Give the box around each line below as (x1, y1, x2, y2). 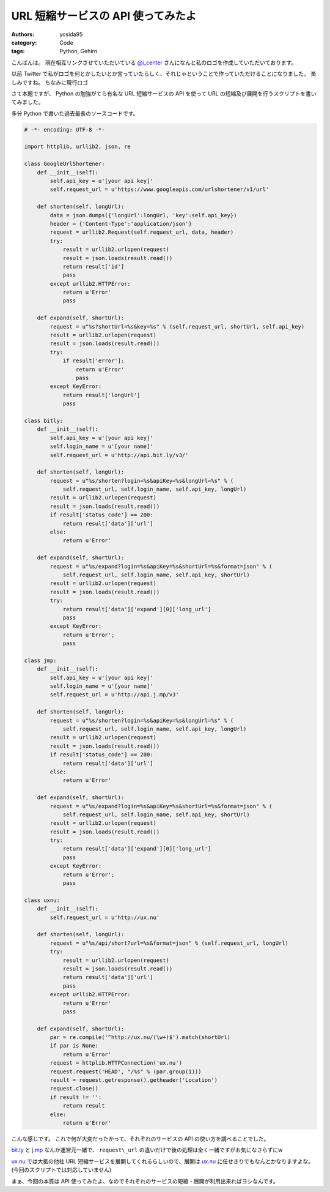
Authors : (11, 31, 35, 38)
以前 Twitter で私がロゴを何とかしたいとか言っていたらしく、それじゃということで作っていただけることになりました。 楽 (11, 70, 317, 78)
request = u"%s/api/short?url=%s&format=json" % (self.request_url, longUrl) (50, 939, 288, 947)
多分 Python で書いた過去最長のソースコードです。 (11, 110, 139, 117)
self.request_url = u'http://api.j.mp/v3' (50, 691, 180, 698)
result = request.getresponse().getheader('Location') (50, 1077, 218, 1084)
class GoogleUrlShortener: (24, 160, 105, 168)
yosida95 (59, 31, 83, 38)
